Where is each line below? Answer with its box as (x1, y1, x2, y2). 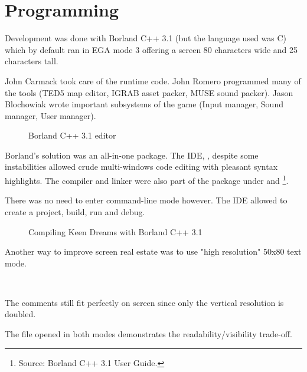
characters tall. (5, 55, 58, 67)
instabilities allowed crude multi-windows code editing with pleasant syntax (5, 160, 278, 173)
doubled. (5, 308, 36, 320)
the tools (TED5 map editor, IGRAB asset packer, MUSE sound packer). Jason (5, 86, 293, 98)
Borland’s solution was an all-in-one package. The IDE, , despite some (5, 149, 259, 161)
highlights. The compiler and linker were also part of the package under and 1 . (5, 173, 289, 186)
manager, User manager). (5, 109, 96, 121)
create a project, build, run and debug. (5, 205, 145, 218)
